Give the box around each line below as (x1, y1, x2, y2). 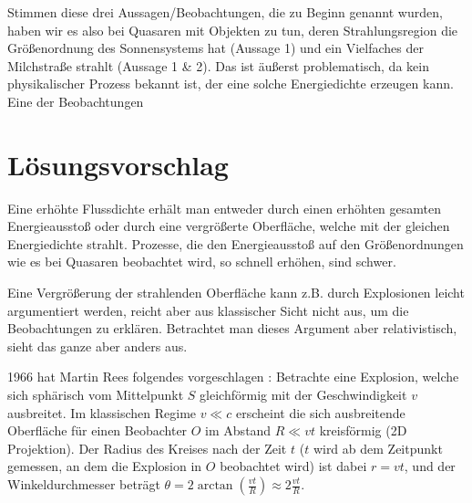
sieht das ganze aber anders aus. (7, 336, 188, 355)
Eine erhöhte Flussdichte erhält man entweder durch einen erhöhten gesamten (7, 198, 442, 217)
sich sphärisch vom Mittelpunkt (7, 385, 184, 404)
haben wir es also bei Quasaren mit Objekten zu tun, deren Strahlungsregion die (7, 20, 458, 39)
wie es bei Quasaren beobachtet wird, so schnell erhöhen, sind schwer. (7, 252, 396, 271)
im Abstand (205, 421, 272, 440)
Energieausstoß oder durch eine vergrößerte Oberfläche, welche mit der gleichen (7, 216, 450, 236)
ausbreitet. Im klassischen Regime (7, 403, 197, 422)
